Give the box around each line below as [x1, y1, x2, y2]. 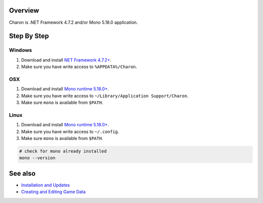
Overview [9, 6, 39, 15]
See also [9, 169, 36, 177]
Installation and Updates [21, 182, 70, 188]
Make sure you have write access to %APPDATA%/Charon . [21, 64, 137, 70]
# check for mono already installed [19, 148, 107, 154]
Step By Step [9, 32, 49, 40]
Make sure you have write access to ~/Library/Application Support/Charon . [21, 93, 188, 99]
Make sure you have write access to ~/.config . [21, 129, 119, 135]
